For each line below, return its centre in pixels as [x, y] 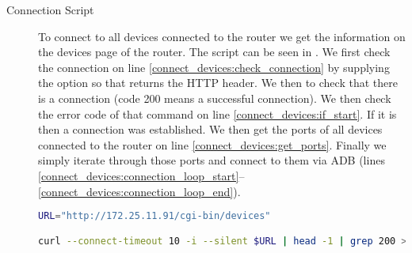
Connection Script [50, 9]
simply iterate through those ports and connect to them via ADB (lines [212, 160]
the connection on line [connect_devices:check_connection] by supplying [214, 67]
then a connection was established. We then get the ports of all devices [210, 129]
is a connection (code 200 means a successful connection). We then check [215, 98]
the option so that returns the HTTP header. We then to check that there [218, 83]
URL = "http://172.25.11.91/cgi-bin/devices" [154, 216]
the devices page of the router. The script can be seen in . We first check [214, 52]
